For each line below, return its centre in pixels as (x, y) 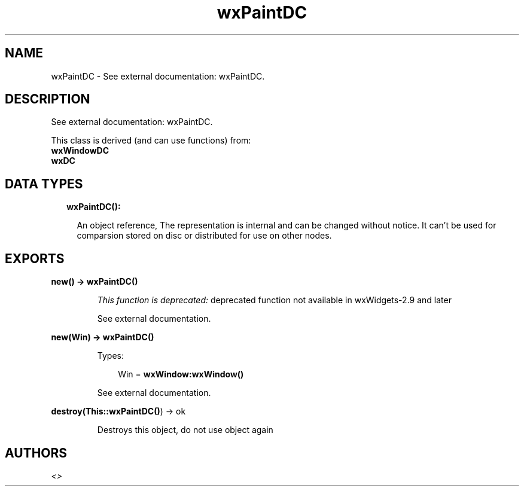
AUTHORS (36, 453)
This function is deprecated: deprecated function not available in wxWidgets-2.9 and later (274, 300)
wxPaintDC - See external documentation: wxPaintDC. (158, 76)
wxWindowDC (80, 151)
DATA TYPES (44, 184)
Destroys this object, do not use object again (185, 430)
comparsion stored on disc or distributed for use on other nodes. (204, 236)
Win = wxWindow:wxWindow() (181, 374)
